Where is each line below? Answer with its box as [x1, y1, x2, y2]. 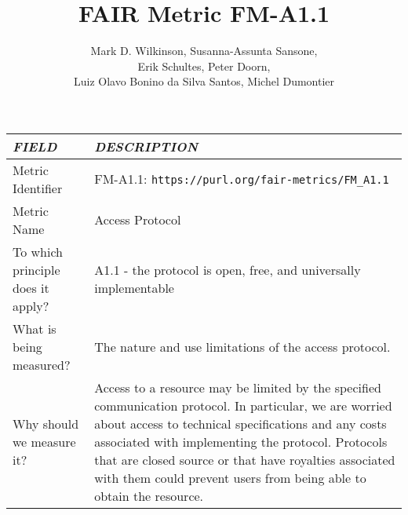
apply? [13, 296, 49, 315]
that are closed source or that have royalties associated [94, 450, 395, 469]
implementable [94, 278, 174, 297]
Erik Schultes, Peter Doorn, [137, 57, 271, 74]
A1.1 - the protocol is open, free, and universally [94, 260, 361, 279]
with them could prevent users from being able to [94, 468, 366, 487]
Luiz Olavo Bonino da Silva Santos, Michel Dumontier [73, 73, 335, 89]
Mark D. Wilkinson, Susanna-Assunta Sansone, [90, 42, 318, 59]
